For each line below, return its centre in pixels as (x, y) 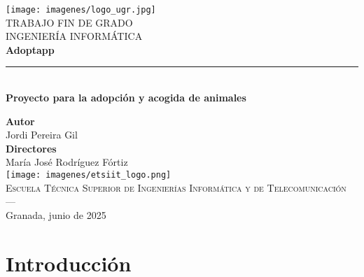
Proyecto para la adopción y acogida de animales (126, 98)
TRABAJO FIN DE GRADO (69, 22)
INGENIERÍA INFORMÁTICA (74, 36)
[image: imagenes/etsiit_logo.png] (89, 175)
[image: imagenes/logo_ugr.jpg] (81, 10)
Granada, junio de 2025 (56, 214)
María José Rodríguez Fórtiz (67, 162)
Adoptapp (30, 49)
